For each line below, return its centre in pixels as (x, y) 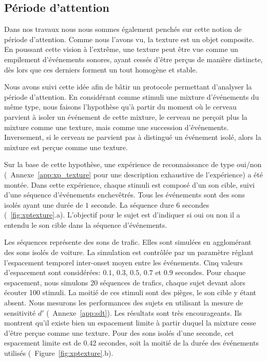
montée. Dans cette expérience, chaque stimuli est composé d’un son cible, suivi (129, 184)
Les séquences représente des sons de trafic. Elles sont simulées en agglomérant (128, 242)
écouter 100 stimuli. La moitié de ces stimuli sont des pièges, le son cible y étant (130, 292)
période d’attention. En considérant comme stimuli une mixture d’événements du (132, 96)
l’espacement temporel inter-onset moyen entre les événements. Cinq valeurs (123, 262)
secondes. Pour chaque (211, 272)
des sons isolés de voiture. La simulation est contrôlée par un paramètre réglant (129, 252)
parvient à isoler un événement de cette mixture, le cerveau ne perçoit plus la (126, 116)
